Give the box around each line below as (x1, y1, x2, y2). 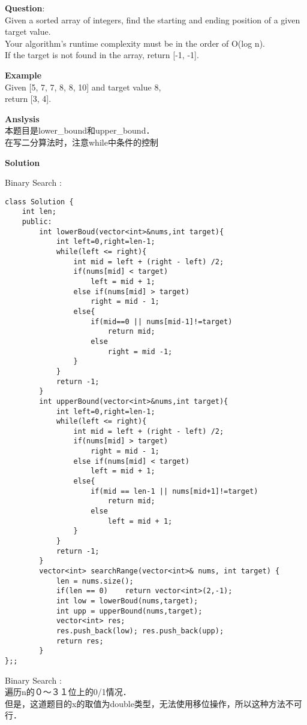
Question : (5, 2, 45, 14)
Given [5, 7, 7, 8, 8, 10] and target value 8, (5, 80, 161, 93)
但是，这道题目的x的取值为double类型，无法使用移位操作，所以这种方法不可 (5, 697, 302, 709)
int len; (22, 207, 56, 216)
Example (5, 68, 42, 81)
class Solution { (5, 197, 74, 206)
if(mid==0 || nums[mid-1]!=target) (91, 317, 233, 326)
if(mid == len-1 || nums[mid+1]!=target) (91, 487, 258, 496)
